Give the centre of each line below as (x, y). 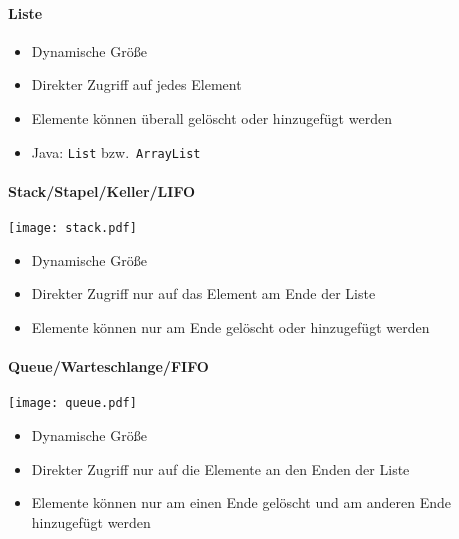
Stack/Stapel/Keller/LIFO (102, 190)
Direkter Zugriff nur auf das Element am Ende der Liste (203, 293)
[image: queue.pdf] (72, 403)
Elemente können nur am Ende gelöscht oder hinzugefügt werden (230, 326)
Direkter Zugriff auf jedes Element (136, 84)
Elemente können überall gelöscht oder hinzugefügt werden (211, 117)
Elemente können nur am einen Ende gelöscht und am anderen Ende (241, 502)
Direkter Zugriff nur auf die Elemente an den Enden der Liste (220, 468)
